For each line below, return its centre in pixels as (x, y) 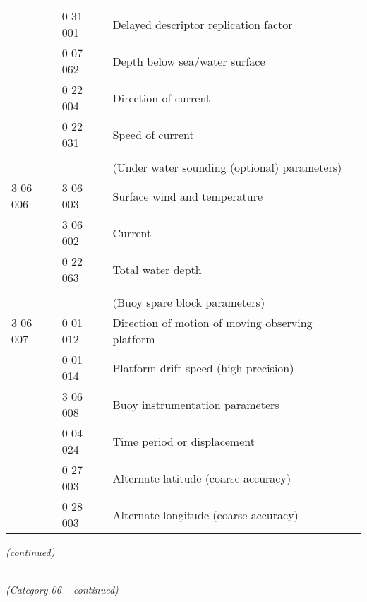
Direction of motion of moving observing (212, 323)
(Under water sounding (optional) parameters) (227, 167)
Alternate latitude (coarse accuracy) (202, 478)
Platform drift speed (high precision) (203, 367)
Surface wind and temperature (188, 196)
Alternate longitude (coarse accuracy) (205, 514)
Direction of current (162, 98)
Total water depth (157, 269)
